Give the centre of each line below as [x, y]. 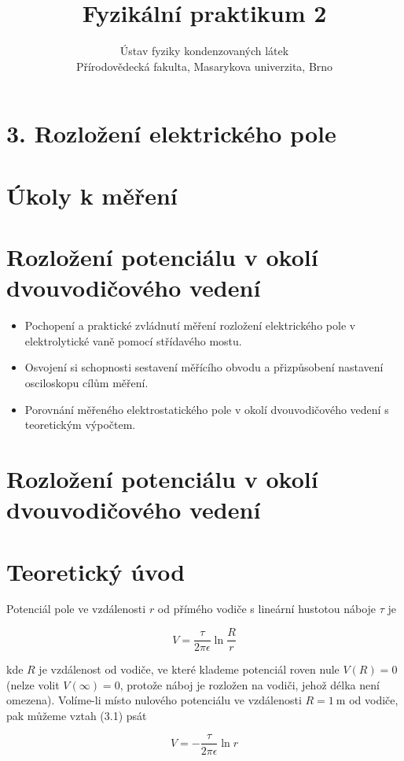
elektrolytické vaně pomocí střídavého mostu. [133, 340]
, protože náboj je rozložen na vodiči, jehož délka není [250, 684]
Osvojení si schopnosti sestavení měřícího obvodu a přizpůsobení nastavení [204, 367]
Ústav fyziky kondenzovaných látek [204, 51]
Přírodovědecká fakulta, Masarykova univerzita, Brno [204, 66]
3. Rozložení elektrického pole [171, 133]
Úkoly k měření [92, 195]
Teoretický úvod [96, 571]
